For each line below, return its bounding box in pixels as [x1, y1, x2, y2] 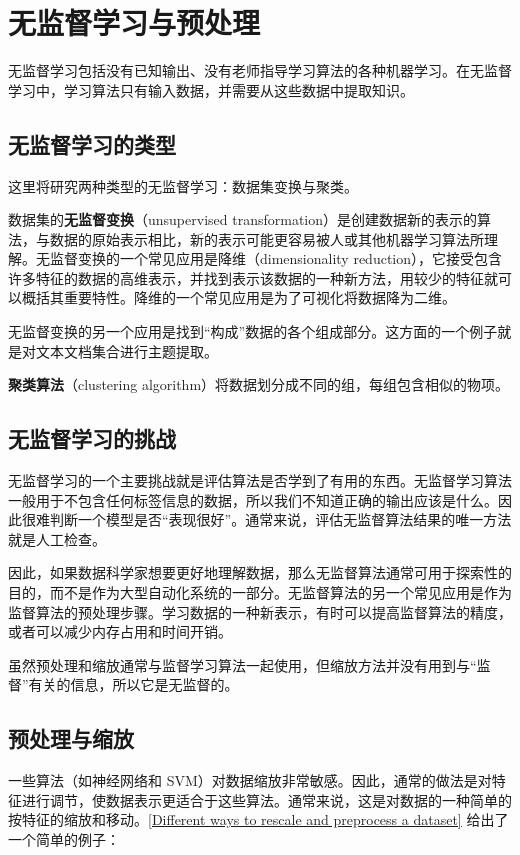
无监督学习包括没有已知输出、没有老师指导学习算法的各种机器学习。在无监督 [8, 60, 512, 81]
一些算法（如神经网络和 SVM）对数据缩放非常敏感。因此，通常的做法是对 [8, 770, 492, 791]
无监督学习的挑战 [8, 423, 176, 454]
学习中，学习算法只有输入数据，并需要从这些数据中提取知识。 [8, 79, 414, 100]
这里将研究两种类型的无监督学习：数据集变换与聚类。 [8, 175, 358, 196]
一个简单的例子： [8, 828, 120, 849]
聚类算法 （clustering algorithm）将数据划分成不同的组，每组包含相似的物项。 [8, 374, 510, 395]
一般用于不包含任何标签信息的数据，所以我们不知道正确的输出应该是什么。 [8, 489, 498, 510]
